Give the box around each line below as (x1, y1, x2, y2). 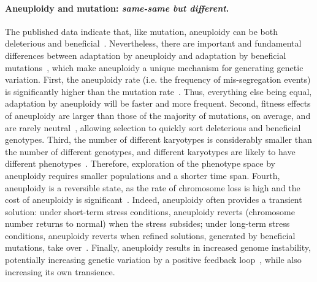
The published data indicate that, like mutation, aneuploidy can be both (5, 25, 278, 37)
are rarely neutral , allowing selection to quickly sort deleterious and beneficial (5, 121, 301, 134)
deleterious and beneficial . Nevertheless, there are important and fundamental (5, 37, 302, 50)
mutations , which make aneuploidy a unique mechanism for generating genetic (5, 61, 304, 74)
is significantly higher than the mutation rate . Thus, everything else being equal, (5, 85, 312, 97)
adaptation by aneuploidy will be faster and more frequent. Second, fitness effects (5, 97, 311, 110)
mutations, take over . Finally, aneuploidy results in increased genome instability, (5, 241, 311, 254)
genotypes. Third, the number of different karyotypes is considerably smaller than (5, 133, 312, 146)
